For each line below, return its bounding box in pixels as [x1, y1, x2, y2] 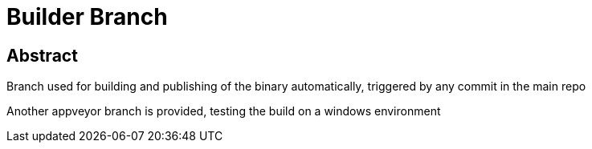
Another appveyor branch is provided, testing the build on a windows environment [6, 104, 441, 119]
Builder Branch [6, 3, 168, 30]
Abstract [6, 45, 78, 66]
